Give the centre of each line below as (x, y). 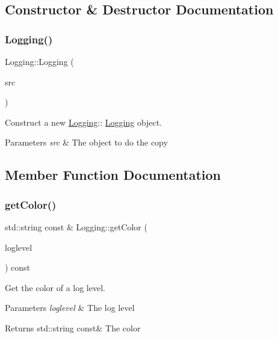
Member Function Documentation (113, 175)
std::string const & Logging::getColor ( (76, 226)
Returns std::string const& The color (73, 327)
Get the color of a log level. (55, 287)
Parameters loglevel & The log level (70, 308)
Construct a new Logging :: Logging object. (84, 122)
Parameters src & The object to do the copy (86, 142)
